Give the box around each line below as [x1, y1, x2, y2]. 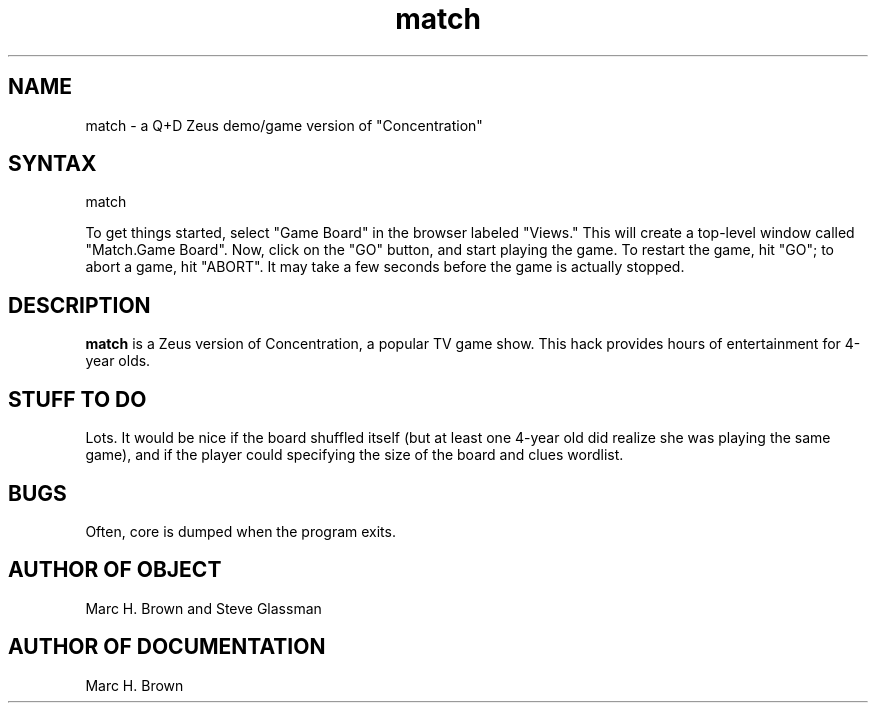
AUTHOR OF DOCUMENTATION [8, 634, 326, 660]
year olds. [85, 352, 151, 370]
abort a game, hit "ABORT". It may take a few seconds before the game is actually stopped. [85, 258, 685, 276]
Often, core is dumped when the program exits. [85, 522, 396, 540]
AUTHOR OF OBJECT [8, 557, 222, 583]
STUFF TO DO [8, 386, 147, 412]
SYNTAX [8, 151, 97, 177]
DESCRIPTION [8, 292, 151, 318]
